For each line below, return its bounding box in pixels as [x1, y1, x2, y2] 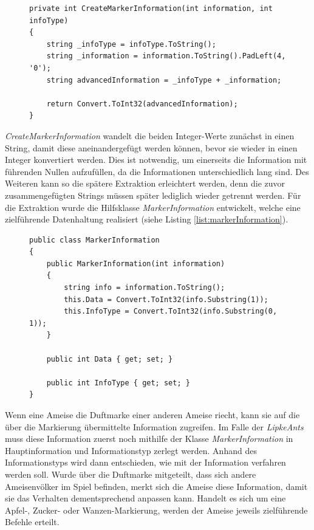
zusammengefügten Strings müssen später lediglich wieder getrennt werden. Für [5, 188, 301, 201]
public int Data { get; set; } [46, 354, 173, 363]
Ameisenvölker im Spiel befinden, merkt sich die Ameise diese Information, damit [5, 480, 308, 492]
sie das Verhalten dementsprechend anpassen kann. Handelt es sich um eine [5, 492, 286, 504]
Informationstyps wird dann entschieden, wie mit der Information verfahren [5, 456, 286, 469]
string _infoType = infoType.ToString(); [46, 40, 216, 49]
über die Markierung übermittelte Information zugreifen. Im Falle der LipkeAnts [5, 420, 304, 433]
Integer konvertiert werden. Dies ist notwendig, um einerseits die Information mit [5, 153, 307, 166]
